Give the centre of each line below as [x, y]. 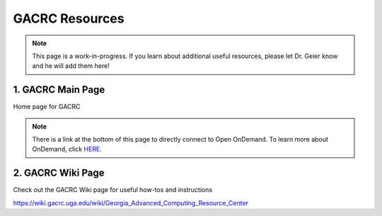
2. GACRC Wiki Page [59, 173]
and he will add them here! [71, 66]
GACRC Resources [69, 18]
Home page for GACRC [47, 107]
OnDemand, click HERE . [67, 149]
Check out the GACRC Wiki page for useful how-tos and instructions [112, 190]
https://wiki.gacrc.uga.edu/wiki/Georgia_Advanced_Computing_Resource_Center [131, 203]
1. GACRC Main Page [59, 90]
